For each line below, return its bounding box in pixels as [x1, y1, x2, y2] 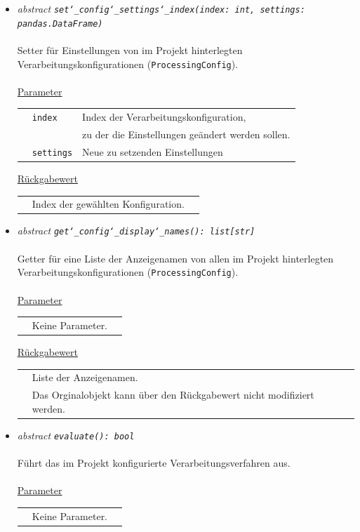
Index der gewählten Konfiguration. [32, 197, 185, 211]
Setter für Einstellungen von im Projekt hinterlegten [17, 42, 243, 57]
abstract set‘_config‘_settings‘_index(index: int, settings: [17, 1, 305, 15]
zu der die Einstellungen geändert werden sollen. [82, 127, 291, 141]
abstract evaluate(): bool [17, 427, 135, 442]
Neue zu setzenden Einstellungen [82, 144, 223, 159]
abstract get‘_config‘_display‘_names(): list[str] [17, 223, 255, 238]
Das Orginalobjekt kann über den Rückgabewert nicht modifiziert [32, 387, 314, 402]
